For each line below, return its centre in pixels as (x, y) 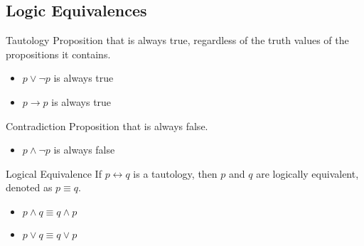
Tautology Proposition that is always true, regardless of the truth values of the (177, 40)
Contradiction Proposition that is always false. (107, 125)
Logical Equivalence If (54, 173)
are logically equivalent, (307, 173)
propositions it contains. (58, 54)
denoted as (29, 187)
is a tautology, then (175, 173)
